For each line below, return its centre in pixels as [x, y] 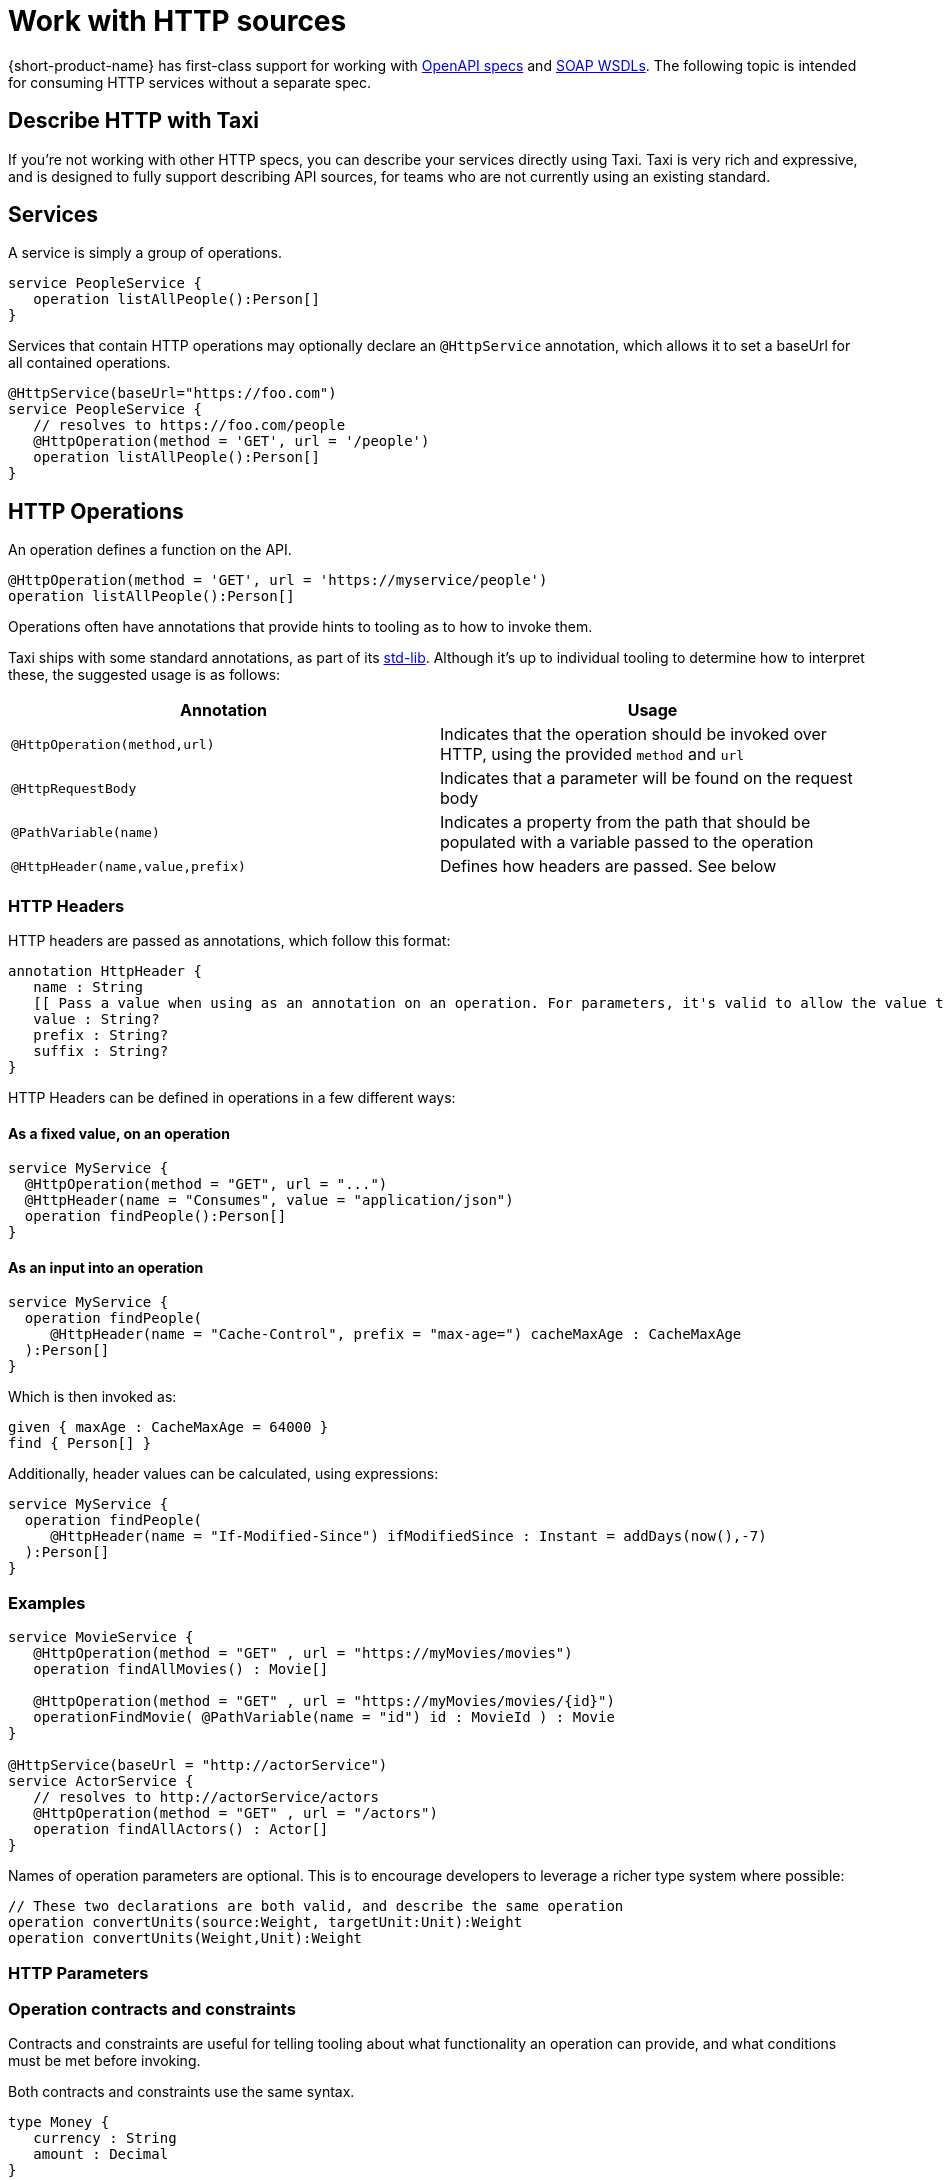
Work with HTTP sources [177, 21]
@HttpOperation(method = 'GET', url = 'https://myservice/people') [278, 580]
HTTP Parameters [78, 1972]
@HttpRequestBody [74, 788]
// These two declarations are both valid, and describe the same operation [316, 1906]
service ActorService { [101, 1781]
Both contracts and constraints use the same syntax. [181, 2092]
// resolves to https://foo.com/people [189, 425]
